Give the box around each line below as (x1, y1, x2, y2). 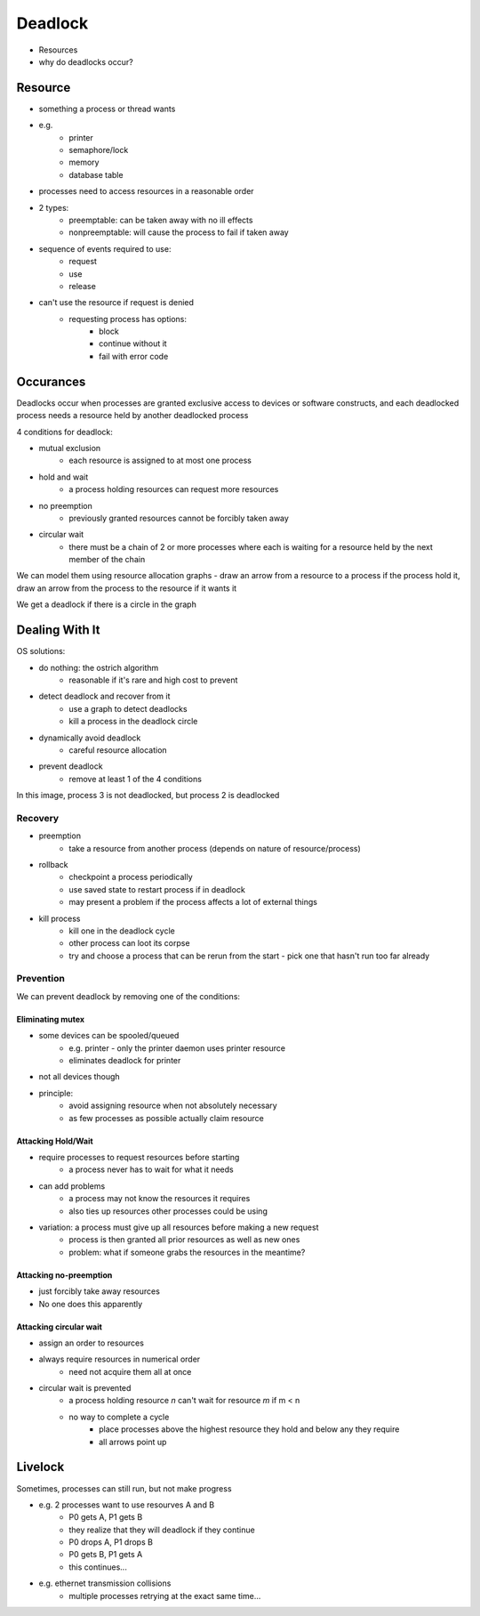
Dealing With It (16, 623, 100, 638)
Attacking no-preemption (16, 1269, 113, 1281)
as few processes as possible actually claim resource (68, 1112, 264, 1123)
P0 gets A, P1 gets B (68, 1512, 143, 1523)
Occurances (16, 374, 86, 389)
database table (68, 169, 124, 180)
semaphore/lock (68, 145, 129, 156)
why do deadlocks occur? (38, 56, 133, 67)
